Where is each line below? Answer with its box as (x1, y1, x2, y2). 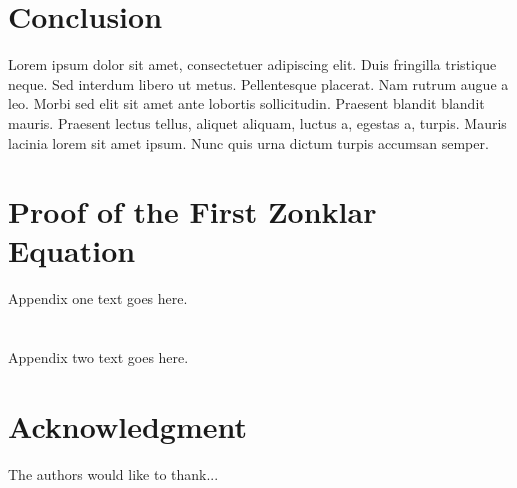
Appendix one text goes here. (8, 288, 188, 309)
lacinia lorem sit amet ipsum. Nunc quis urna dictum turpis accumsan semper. (8, 132, 489, 153)
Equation (8, 230, 136, 271)
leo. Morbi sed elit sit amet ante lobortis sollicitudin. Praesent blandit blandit (8, 93, 485, 114)
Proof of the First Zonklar (8, 191, 377, 232)
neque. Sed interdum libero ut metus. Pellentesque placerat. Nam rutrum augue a (8, 73, 509, 94)
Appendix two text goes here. (8, 347, 189, 368)
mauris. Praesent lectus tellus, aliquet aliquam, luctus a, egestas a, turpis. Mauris (8, 112, 507, 133)
